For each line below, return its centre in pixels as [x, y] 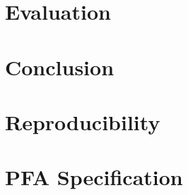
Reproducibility [83, 121]
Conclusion [60, 67]
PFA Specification [94, 177]
